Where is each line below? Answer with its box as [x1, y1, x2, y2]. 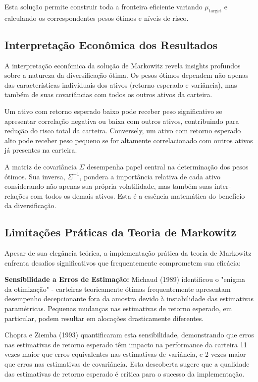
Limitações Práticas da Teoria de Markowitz [4, 224, 237, 240]
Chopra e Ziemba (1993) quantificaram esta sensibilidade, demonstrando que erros [4, 329, 254, 340]
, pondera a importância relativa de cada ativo [79, 171, 221, 181]
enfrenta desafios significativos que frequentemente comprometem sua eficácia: [4, 257, 241, 268]
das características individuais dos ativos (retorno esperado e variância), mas [4, 79, 237, 90]
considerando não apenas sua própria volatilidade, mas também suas [4, 181, 212, 191]
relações [4, 190, 28, 201]
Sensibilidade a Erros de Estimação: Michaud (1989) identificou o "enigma [4, 274, 246, 284]
